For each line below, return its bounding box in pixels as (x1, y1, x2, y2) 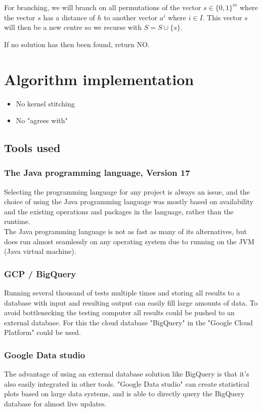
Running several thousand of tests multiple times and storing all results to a (4, 287, 240, 298)
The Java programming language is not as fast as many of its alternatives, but (4, 226, 247, 237)
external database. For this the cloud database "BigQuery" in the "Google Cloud (4, 317, 253, 327)
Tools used (4, 140, 61, 156)
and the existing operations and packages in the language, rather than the (4, 206, 234, 216)
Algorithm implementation (4, 68, 194, 89)
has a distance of (43, 12, 95, 22)
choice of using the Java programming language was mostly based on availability (4, 196, 253, 207)
